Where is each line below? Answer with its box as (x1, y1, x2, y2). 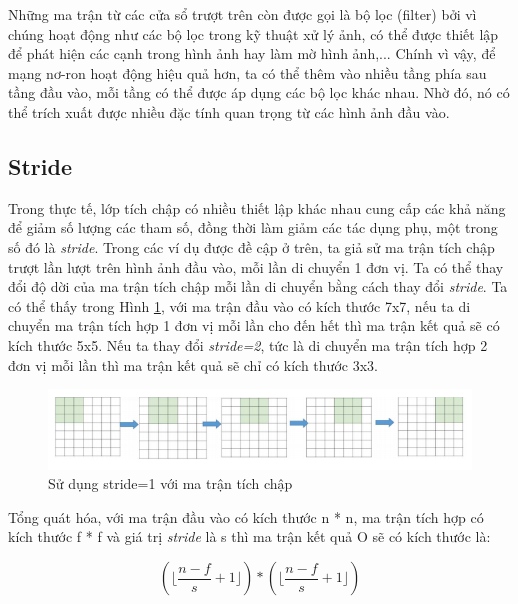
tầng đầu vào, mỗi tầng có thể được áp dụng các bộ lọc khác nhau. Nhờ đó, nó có (8, 82, 510, 103)
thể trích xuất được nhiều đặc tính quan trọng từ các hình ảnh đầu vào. (8, 101, 450, 122)
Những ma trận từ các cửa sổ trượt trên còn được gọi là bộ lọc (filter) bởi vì (8, 4, 477, 24)
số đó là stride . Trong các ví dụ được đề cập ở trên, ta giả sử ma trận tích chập (8, 236, 495, 257)
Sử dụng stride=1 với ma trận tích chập (48, 473, 293, 494)
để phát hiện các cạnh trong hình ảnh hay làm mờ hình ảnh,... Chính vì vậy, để (8, 43, 496, 64)
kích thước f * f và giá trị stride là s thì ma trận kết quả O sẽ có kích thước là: (8, 526, 491, 547)
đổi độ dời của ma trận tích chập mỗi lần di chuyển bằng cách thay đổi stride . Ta (8, 276, 508, 297)
